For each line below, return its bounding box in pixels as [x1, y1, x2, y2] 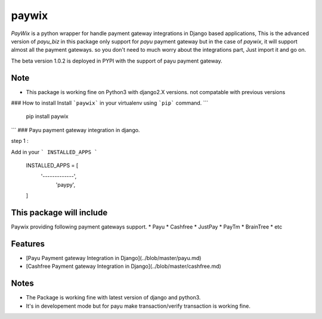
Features [11, 239, 45, 249]
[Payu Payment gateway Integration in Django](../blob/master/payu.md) [26, 254, 202, 261]
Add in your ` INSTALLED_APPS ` [11, 148, 98, 155]
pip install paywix [26, 113, 69, 120]
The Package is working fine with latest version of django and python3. [26, 294, 201, 301]
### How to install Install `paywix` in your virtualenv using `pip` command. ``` [11, 99, 209, 107]
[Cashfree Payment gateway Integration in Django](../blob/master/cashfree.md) [26, 262, 222, 270]
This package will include [11, 207, 108, 217]
